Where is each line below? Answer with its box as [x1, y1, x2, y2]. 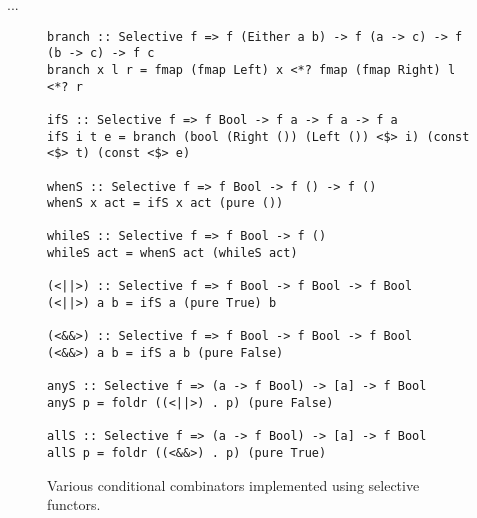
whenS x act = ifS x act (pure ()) [47, 196, 284, 211]
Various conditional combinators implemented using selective [47, 474, 420, 495]
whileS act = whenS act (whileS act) [47, 246, 298, 261]
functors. [47, 494, 101, 515]
